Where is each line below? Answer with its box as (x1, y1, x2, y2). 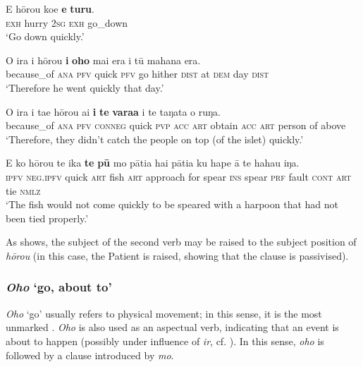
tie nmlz (6, 183, 41, 198)
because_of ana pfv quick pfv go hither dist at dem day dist (6, 66, 269, 81)
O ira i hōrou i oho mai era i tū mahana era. (6, 52, 201, 67)
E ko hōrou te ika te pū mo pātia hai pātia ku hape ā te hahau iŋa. (6, 155, 300, 170)
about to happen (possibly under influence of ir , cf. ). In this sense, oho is (6, 333, 324, 348)
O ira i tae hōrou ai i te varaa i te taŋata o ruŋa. (6, 104, 221, 119)
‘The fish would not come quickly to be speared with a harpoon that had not (6, 197, 338, 212)
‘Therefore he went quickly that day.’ (6, 80, 164, 95)
